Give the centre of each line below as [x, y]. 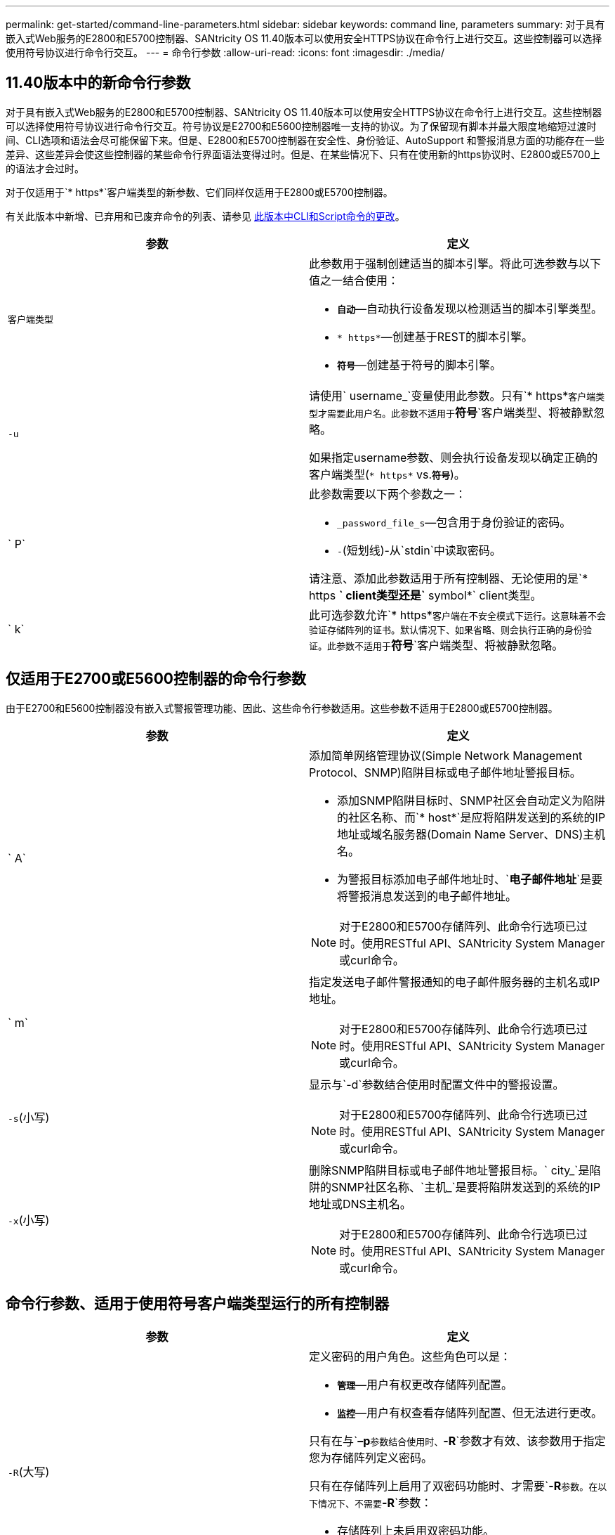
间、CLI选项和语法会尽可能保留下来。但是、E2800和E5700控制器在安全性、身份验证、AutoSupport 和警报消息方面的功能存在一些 [305, 140]
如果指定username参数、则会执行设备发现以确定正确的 [454, 457]
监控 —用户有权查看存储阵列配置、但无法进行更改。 [470, 1412]
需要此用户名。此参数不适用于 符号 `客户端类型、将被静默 [461, 412]
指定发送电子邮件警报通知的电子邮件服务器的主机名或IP [455, 982]
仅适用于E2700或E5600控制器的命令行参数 [156, 679]
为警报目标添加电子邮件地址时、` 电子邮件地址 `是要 [470, 879]
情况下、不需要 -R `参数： [375, 1502]
